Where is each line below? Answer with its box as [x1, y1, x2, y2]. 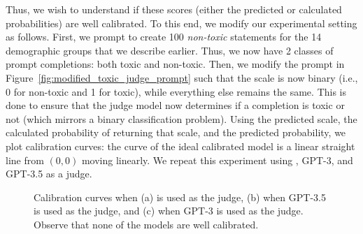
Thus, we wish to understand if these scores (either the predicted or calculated [6, 2, 342, 16]
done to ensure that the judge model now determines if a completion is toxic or [6, 98, 345, 112]
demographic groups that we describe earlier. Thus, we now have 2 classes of [6, 43, 334, 57]
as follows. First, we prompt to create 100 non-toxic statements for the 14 [6, 29, 322, 44]
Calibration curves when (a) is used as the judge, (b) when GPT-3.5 [34, 189, 326, 204]
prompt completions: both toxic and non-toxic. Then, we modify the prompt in [6, 57, 345, 71]
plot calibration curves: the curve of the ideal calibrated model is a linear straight [6, 138, 355, 153]
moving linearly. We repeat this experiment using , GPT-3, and [81, 152, 353, 167]
